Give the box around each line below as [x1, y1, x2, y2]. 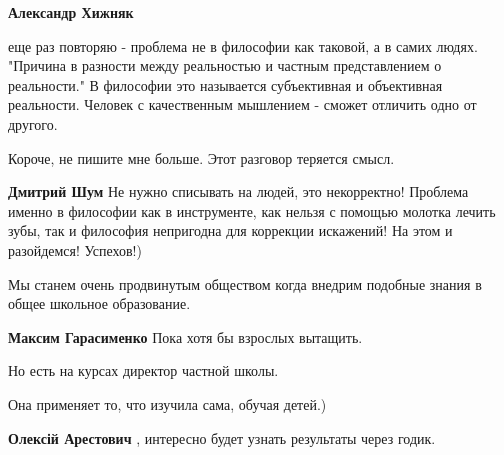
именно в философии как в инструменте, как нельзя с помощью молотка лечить [8, 200, 496, 221]
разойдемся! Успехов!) [8, 239, 142, 260]
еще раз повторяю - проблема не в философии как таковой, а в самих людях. [8, 35, 478, 56]
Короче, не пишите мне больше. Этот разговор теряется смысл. [8, 147, 395, 168]
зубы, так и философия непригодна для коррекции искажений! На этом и [8, 220, 453, 241]
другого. [8, 113, 58, 134]
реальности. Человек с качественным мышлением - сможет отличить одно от [8, 94, 477, 115]
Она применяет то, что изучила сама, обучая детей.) [8, 393, 327, 414]
